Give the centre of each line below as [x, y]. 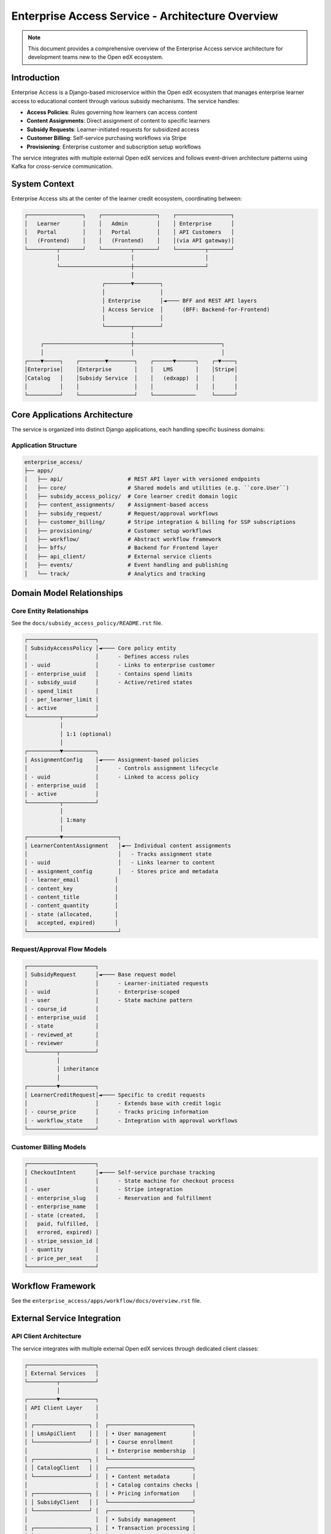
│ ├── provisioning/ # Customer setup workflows [118, 530]
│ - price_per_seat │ [62, 1258]
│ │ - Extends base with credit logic [123, 1103]
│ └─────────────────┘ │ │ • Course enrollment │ [110, 1442]
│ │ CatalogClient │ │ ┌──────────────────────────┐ [110, 1468]
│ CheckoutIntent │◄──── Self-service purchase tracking [120, 1172]
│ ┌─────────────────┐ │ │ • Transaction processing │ [110, 1528]
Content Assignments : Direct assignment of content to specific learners [118, 121]
